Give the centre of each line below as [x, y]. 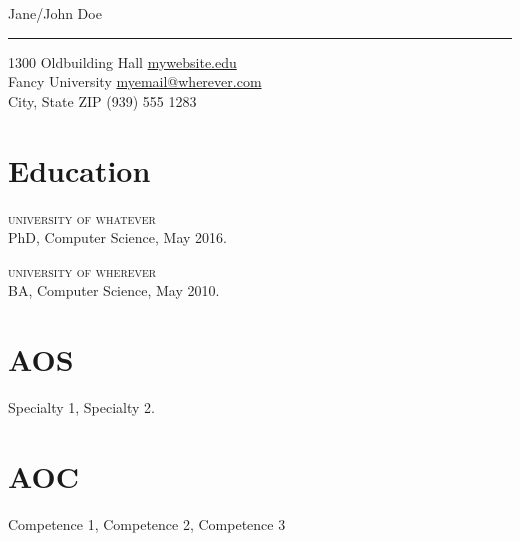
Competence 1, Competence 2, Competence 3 [147, 523]
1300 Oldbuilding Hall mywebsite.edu [122, 61]
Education [79, 169]
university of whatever [82, 217]
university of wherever [82, 270]
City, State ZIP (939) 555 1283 [102, 100]
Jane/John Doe [55, 13]
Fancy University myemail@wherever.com [135, 81]
